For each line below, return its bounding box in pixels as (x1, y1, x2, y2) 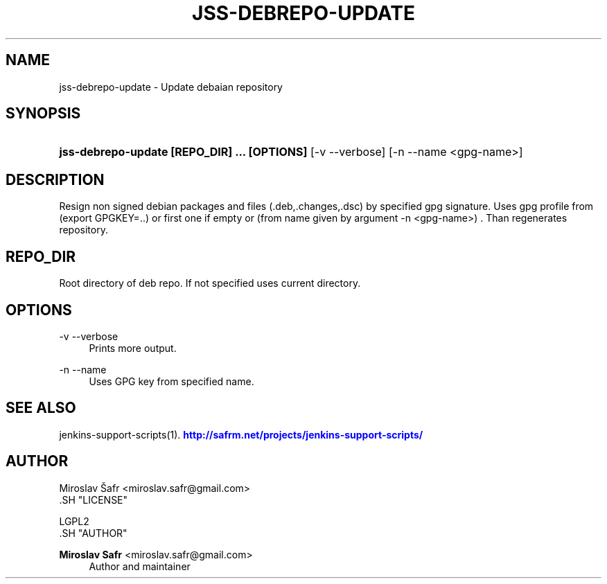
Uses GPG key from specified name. (89, 375, 254, 387)
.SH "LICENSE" (59, 493, 128, 506)
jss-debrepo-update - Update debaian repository (59, 80, 283, 93)
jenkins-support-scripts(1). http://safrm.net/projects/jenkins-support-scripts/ (59, 428, 423, 441)
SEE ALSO (6, 399, 76, 417)
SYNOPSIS (6, 105, 81, 123)
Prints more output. (89, 342, 177, 354)
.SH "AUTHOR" (59, 527, 127, 539)
